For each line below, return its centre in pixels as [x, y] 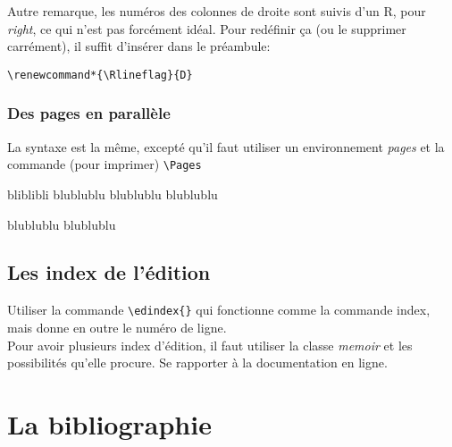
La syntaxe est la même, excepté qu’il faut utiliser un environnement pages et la [226, 146]
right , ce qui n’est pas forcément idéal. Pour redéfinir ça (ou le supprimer [207, 28]
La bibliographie [109, 423]
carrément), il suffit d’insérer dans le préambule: [139, 46]
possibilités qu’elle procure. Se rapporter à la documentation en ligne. [197, 363]
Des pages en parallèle [89, 113]
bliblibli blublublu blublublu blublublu [113, 194]
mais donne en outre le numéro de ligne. [117, 327]
